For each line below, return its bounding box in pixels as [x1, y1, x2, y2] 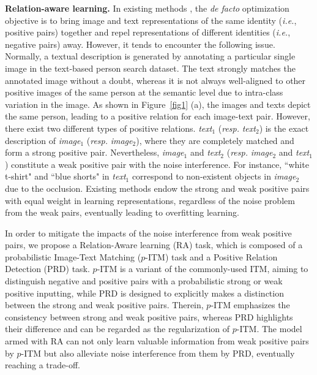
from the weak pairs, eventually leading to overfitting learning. [5, 206, 239, 219]
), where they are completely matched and [136, 134, 294, 146]
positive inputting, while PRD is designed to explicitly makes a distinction [5, 286, 284, 299]
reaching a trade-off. [5, 358, 80, 371]
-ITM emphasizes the [211, 298, 290, 311]
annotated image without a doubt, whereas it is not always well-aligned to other [5, 74, 306, 86]
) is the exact [259, 121, 309, 134]
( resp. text [218, 121, 256, 134]
